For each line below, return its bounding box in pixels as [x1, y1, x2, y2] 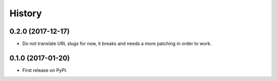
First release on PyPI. [22, 67, 68, 73]
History [9, 8, 42, 19]
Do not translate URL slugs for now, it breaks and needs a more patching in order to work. [22, 41, 212, 47]
